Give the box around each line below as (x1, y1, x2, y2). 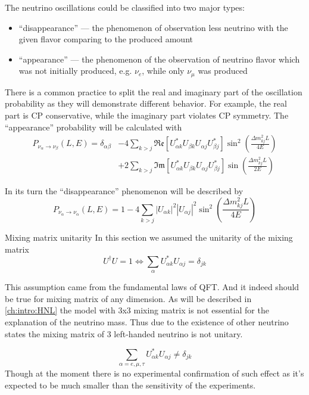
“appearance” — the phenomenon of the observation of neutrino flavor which (18, 52, 300, 65)
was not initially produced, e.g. (18, 64, 132, 77)
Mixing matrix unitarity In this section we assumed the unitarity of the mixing (5, 231, 293, 244)
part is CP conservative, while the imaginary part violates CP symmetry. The (5, 109, 289, 122)
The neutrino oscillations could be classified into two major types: (5, 1, 245, 13)
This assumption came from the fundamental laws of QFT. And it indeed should (5, 281, 299, 293)
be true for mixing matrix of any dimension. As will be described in (5, 292, 252, 304)
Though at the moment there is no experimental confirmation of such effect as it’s (5, 367, 304, 380)
